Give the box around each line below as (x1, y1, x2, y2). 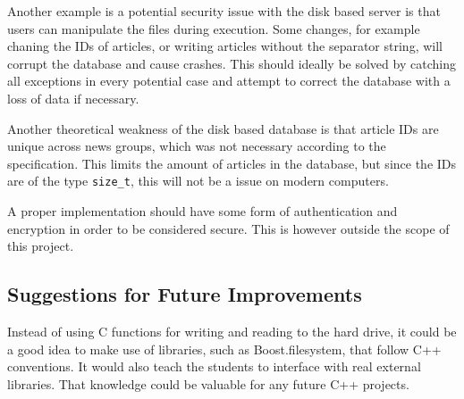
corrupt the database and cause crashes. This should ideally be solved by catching (7, 54, 456, 72)
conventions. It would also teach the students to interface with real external (7, 357, 421, 376)
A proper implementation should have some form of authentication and (7, 202, 398, 220)
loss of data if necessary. (7, 88, 139, 107)
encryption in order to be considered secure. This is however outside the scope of (7, 219, 450, 237)
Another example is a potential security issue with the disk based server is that (7, 2, 441, 20)
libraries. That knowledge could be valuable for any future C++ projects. (7, 374, 409, 393)
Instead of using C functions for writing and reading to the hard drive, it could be (7, 321, 457, 340)
